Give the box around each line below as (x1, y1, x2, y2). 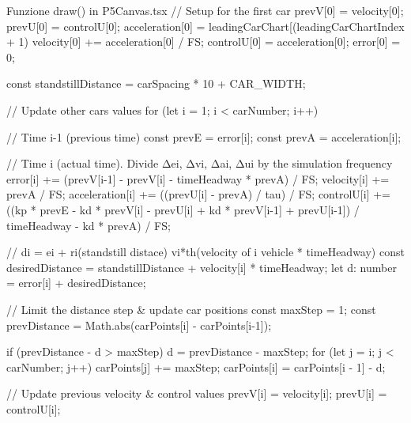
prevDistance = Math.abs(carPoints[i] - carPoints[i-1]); (6, 316, 272, 333)
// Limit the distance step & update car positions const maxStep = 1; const (6, 300, 376, 317)
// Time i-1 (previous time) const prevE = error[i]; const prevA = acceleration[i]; (6, 128, 402, 145)
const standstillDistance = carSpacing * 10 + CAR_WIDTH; (6, 75, 306, 92)
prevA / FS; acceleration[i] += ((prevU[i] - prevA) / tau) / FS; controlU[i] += (6, 186, 390, 202)
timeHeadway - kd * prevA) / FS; (6, 217, 171, 233)
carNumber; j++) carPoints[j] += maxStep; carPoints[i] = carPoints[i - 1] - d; (6, 358, 386, 375)
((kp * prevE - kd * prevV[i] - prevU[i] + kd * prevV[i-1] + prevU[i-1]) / (6, 201, 360, 217)
